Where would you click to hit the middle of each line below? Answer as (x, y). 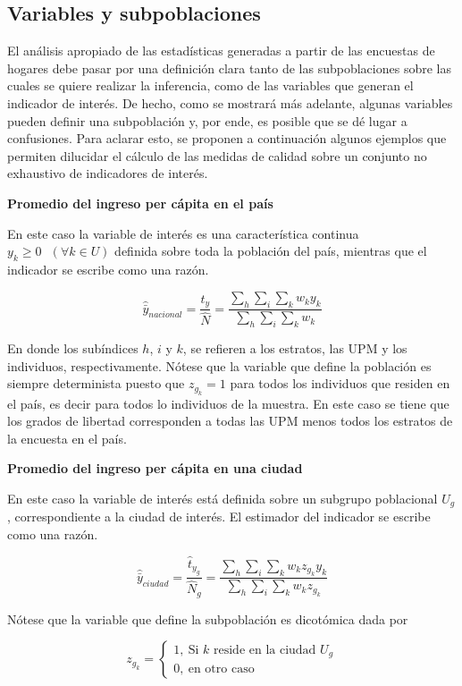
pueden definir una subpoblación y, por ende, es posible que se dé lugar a (207, 120)
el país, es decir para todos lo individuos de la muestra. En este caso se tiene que (228, 403)
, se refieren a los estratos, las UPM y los (295, 348)
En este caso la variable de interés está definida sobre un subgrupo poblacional (223, 498)
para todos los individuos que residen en (340, 383)
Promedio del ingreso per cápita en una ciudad (155, 468)
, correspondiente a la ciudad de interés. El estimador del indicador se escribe (219, 517)
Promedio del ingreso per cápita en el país (140, 203)
